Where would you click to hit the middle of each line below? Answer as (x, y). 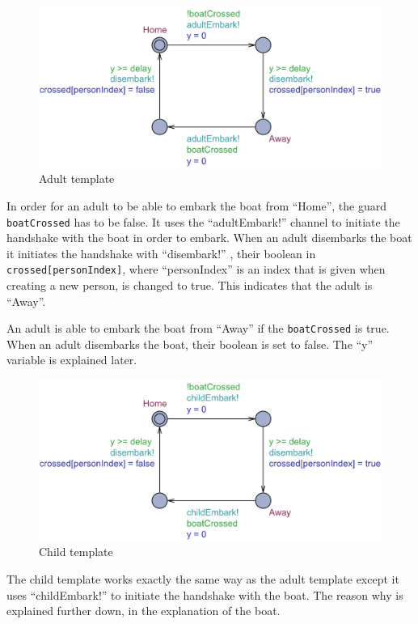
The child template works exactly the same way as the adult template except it (203, 579)
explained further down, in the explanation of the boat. (144, 611)
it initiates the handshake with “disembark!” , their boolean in (161, 253)
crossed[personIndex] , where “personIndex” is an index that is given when (196, 269)
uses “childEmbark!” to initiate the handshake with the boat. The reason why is (205, 594)
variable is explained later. (72, 360)
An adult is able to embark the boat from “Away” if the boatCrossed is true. (198, 328)
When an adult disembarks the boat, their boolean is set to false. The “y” (190, 344)
